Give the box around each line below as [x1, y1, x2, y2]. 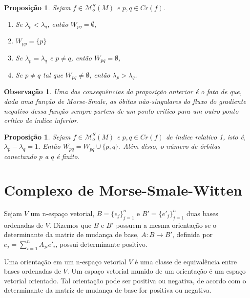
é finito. [56, 151, 80, 161]
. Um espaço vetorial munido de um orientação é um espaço [67, 266, 246, 276]
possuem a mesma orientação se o [116, 219, 217, 230]
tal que [43, 69, 63, 79]
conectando [4, 151, 37, 161]
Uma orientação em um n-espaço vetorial [4, 256, 126, 266]
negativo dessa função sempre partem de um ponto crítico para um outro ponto [4, 105, 239, 116]
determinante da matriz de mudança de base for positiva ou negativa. [4, 285, 211, 295]
